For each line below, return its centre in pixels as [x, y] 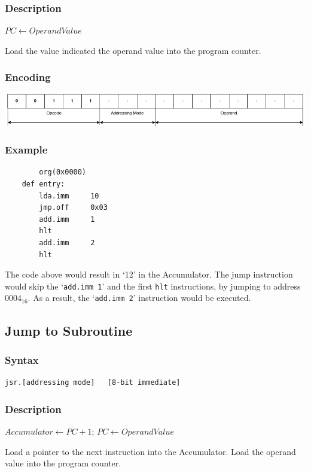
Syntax [22, 359]
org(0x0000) [63, 172]
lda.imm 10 [69, 196]
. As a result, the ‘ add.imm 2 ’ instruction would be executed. [139, 298]
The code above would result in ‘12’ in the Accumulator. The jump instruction [149, 274]
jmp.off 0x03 [73, 208]
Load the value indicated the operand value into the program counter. [133, 50]
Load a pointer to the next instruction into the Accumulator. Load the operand [150, 451]
